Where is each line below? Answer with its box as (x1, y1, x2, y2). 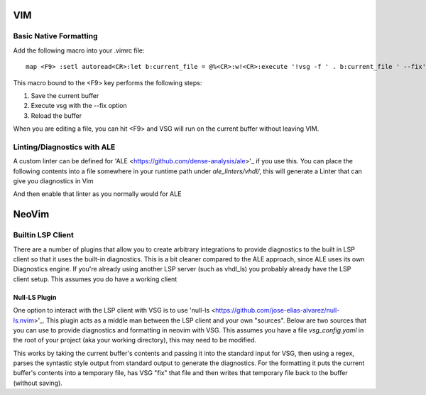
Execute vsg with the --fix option (31, 102, 127, 110)
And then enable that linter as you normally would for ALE (13, 190, 182, 198)
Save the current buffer (31, 91, 99, 99)
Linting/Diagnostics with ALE (13, 142, 116, 152)
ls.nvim (13, 316, 35, 325)
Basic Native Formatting (13, 31, 99, 41)
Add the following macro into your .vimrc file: (13, 46, 145, 55)
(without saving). (13, 379, 63, 387)
